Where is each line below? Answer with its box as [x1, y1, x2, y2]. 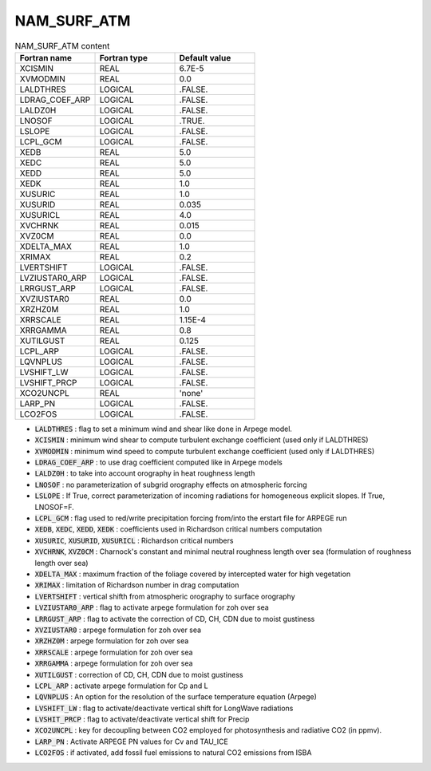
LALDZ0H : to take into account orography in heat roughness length [34, 469, 255, 478]
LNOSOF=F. [34, 502, 75, 512]
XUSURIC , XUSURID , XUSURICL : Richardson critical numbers [34, 536, 234, 545]
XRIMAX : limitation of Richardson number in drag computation [34, 580, 239, 590]
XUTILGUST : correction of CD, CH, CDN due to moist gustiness [34, 670, 243, 679]
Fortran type [99, 52, 148, 63]
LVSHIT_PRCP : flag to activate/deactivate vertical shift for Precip [34, 714, 250, 724]
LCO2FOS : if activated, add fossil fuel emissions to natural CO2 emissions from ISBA [34, 748, 312, 757]
